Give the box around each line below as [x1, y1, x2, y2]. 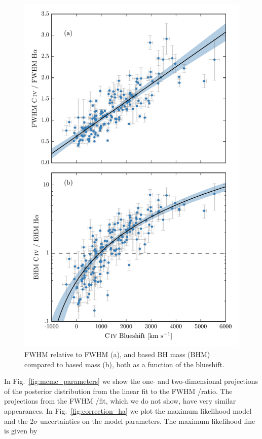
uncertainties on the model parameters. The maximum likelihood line [40, 415, 255, 426]
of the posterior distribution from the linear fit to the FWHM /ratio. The [4, 385, 233, 396]
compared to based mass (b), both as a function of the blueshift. [24, 359, 224, 369]
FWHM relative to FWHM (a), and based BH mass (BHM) [24, 348, 210, 359]
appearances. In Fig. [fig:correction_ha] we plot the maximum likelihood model [4, 405, 252, 416]
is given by [4, 425, 38, 436]
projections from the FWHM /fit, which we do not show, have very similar [4, 396, 236, 406]
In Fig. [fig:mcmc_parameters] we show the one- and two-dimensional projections [4, 376, 258, 386]
